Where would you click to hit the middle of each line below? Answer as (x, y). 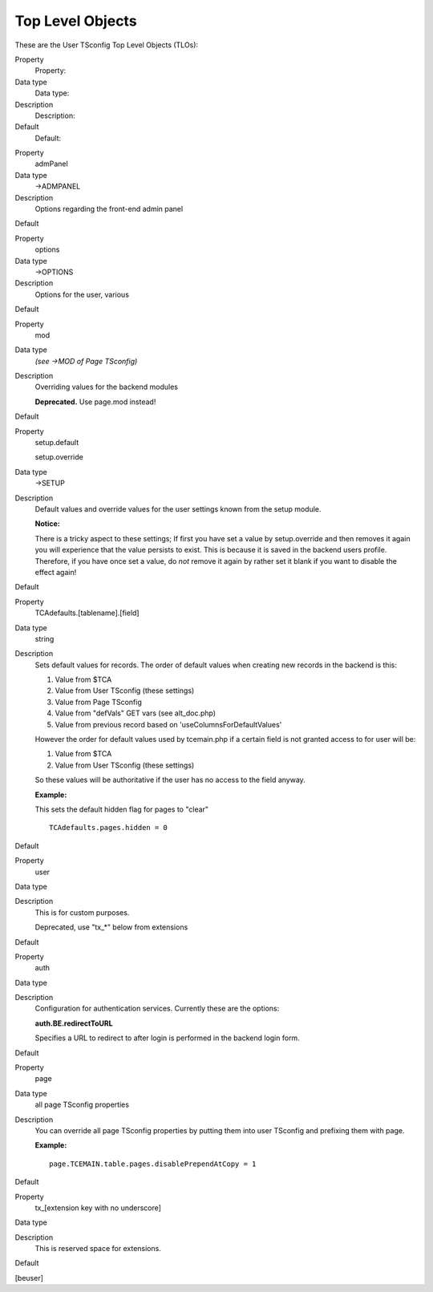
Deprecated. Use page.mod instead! (95, 402)
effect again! (56, 572)
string (45, 638)
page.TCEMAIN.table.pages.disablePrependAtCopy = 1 (153, 1164)
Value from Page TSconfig (98, 702)
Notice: (47, 524)
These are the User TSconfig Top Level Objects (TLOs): (107, 45)
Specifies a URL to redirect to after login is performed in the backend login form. (167, 1038)
